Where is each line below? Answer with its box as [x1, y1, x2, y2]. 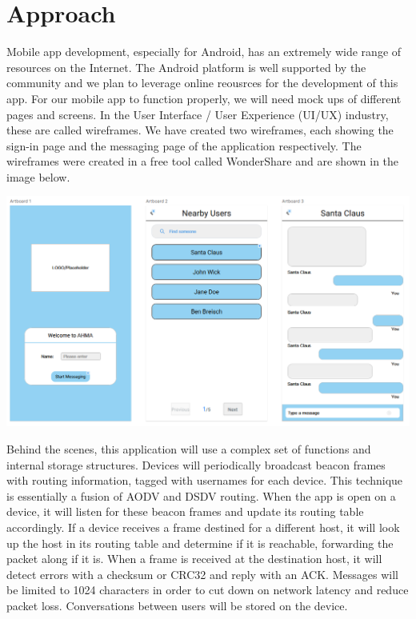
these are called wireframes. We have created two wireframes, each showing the [6, 122, 394, 138]
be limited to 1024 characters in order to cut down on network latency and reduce [6, 581, 409, 598]
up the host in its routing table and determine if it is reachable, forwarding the [6, 534, 394, 551]
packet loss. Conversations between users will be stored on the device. [6, 597, 348, 613]
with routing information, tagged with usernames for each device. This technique [6, 472, 403, 489]
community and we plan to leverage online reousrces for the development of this [6, 74, 398, 91]
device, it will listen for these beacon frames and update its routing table [6, 503, 364, 520]
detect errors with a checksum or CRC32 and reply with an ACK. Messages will [6, 565, 398, 582]
